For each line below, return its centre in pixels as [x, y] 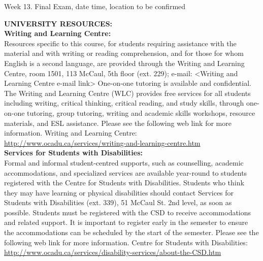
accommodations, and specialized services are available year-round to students [126, 172]
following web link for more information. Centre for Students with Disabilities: [126, 242]
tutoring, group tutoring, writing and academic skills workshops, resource [141, 112]
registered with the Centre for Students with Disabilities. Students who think [124, 183]
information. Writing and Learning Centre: [71, 133]
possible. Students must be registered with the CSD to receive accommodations [128, 212]
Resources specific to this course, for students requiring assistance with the [120, 43]
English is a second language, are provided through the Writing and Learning [124, 63]
